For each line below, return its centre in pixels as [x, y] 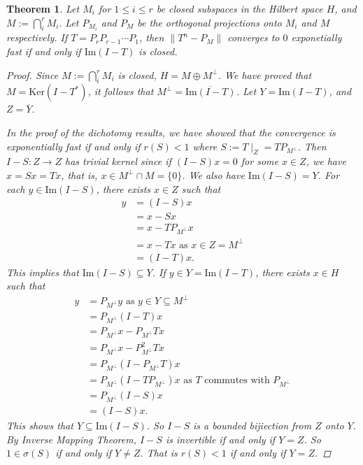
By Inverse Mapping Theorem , [72, 439]
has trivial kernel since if [118, 161]
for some [259, 161]
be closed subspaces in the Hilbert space [240, 8]
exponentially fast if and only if [73, 146]
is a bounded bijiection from [252, 425]
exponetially [316, 37]
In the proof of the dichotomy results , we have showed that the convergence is [171, 132]
